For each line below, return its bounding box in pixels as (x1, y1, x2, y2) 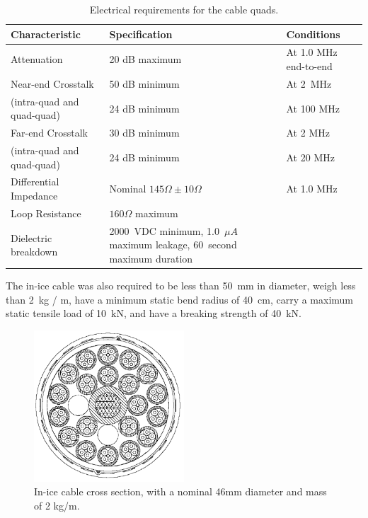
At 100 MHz (286, 100, 340, 115)
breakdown (11, 244, 58, 259)
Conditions (286, 26, 340, 41)
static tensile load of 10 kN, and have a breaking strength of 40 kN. (6, 306, 301, 321)
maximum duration (109, 251, 193, 265)
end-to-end (286, 59, 333, 74)
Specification (109, 26, 173, 41)
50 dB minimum (109, 76, 180, 91)
